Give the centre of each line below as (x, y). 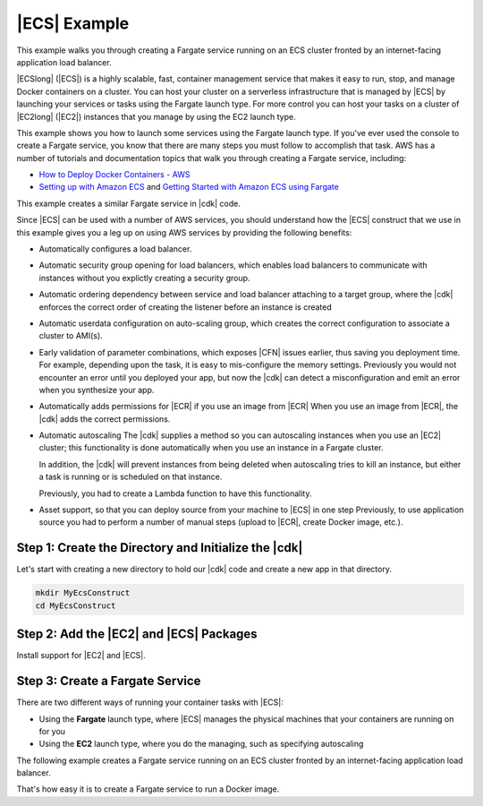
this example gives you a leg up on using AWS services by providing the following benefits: (184, 232)
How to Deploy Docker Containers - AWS (114, 175)
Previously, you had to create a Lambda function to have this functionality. (175, 493)
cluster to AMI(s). (71, 336)
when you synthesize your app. (97, 390)
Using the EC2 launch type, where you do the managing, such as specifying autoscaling (201, 744)
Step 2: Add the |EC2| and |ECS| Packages (137, 635)
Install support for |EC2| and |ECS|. (81, 656)
